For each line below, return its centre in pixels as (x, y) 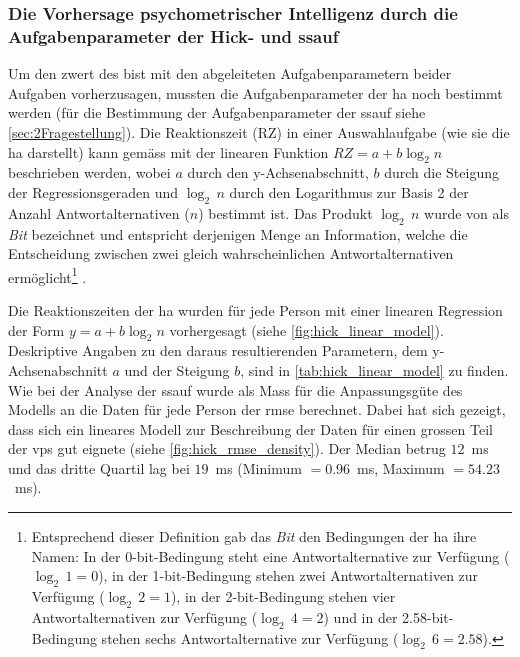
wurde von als (466, 212)
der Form (36, 329)
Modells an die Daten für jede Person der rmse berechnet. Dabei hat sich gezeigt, (257, 409)
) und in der (360, 616)
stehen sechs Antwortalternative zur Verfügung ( (250, 637)
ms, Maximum (401, 467)
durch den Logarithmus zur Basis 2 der (349, 191)
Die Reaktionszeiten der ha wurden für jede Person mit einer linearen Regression (255, 309)
